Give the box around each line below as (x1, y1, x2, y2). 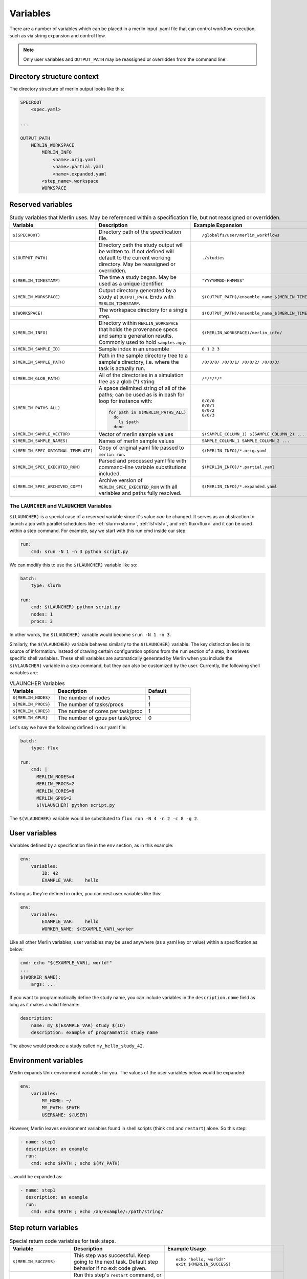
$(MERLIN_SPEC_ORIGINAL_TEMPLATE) (12, 448, 93, 454)
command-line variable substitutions (98, 464, 187, 471)
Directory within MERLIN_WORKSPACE (98, 320, 179, 327)
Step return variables (9, 1223, 79, 1232)
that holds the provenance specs (98, 326, 178, 333)
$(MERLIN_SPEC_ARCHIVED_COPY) (12, 484, 83, 490)
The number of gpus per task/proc (58, 714, 141, 721)
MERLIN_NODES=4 (36, 774, 75, 780)
